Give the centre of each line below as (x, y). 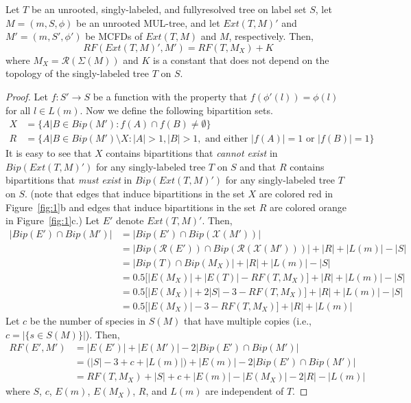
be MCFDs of (114, 36)
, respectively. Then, (271, 36)
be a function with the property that (170, 96)
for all (18, 110)
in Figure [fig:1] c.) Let (52, 220)
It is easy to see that (49, 153)
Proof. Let (27, 96)
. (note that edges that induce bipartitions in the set (135, 193)
